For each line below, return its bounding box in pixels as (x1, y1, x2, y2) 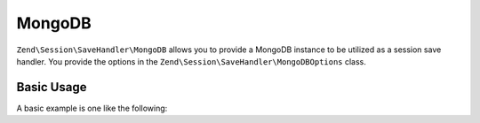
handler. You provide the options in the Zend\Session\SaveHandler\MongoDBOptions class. (16, 56, 366, 66)
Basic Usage (16, 80, 87, 95)
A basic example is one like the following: (16, 103, 168, 113)
